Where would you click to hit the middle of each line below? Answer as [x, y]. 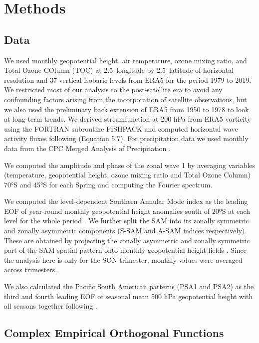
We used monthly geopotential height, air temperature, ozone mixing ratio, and [126, 60]
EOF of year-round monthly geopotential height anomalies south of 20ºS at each [127, 211]
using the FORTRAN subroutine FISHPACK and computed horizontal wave [121, 128]
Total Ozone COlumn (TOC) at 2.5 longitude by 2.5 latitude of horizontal [119, 70]
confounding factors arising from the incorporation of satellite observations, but [126, 99]
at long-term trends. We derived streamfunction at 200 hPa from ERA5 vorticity [128, 119]
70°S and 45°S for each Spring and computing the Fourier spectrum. [108, 184]
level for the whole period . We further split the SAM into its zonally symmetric [127, 221]
